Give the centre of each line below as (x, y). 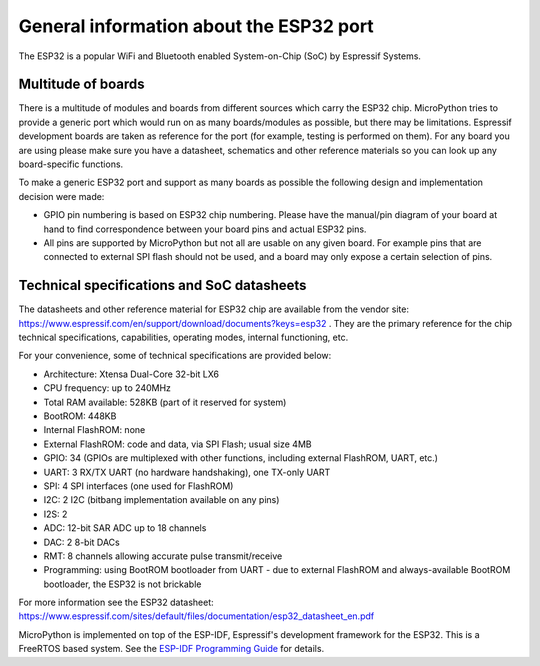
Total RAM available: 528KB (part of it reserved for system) (165, 402)
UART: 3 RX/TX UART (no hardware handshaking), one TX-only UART (187, 472)
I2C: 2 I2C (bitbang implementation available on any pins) (161, 500)
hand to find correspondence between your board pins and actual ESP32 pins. (205, 229)
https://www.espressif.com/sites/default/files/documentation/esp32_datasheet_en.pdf (196, 616)
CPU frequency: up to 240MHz (107, 388)
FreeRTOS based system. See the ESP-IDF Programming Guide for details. (171, 649)
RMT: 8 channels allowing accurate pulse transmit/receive (163, 556)
